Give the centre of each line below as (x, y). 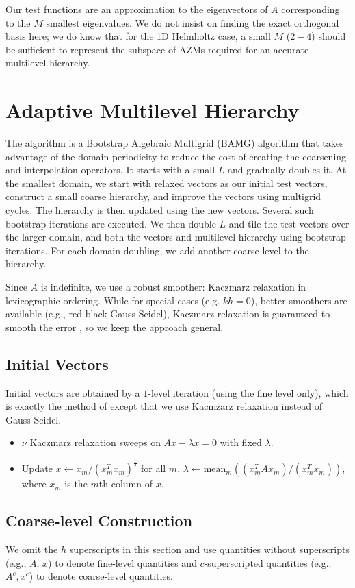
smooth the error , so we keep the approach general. (115, 327)
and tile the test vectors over (289, 223)
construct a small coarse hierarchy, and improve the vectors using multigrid (163, 196)
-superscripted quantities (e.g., (268, 562)
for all (153, 468)
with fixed (241, 442)
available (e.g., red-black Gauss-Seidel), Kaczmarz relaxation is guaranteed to (168, 314)
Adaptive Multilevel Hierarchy (153, 110)
